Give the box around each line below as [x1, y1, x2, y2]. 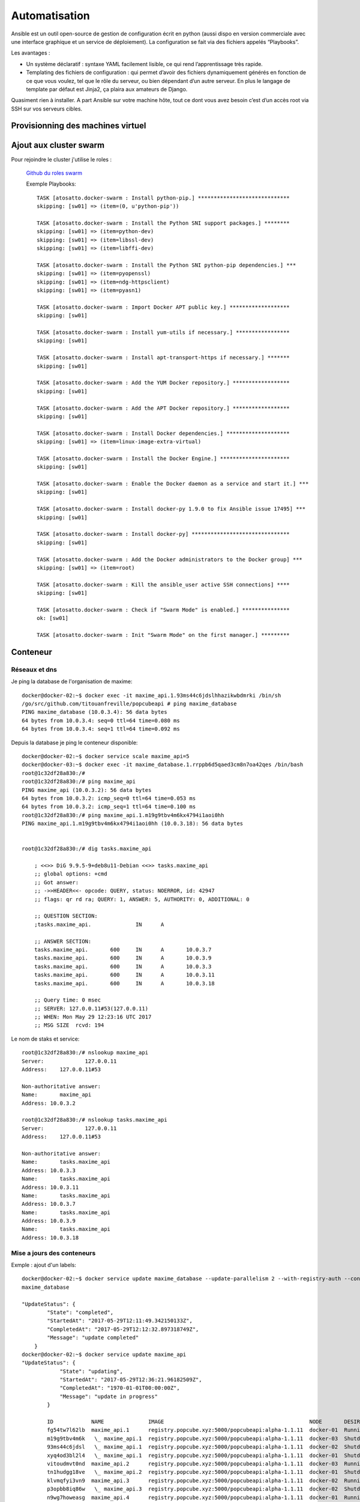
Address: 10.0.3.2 [22, 1099, 76, 1107]
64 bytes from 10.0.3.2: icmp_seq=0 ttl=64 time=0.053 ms [22, 795, 196, 801]
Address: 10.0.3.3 [22, 1167, 76, 1174]
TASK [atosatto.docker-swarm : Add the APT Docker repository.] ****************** [37, 404, 290, 412]
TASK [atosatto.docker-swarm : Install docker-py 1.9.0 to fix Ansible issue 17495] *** [37, 505, 306, 512]
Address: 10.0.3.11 [22, 1184, 79, 1191]
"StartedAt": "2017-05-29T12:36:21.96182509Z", [59, 1376, 202, 1383]
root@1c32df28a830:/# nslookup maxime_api [22, 1049, 149, 1056]
